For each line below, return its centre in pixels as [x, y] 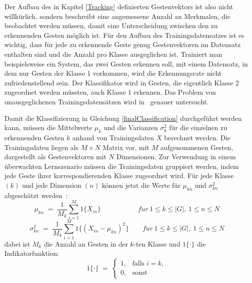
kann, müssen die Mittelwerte [48, 127]
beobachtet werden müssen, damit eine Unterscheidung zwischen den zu [111, 25]
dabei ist [17, 243]
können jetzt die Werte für [141, 185]
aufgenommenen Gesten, [197, 147]
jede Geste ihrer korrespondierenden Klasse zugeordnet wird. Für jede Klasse [119, 175]
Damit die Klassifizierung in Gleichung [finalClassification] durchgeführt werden [123, 118]
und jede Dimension [52, 185]
